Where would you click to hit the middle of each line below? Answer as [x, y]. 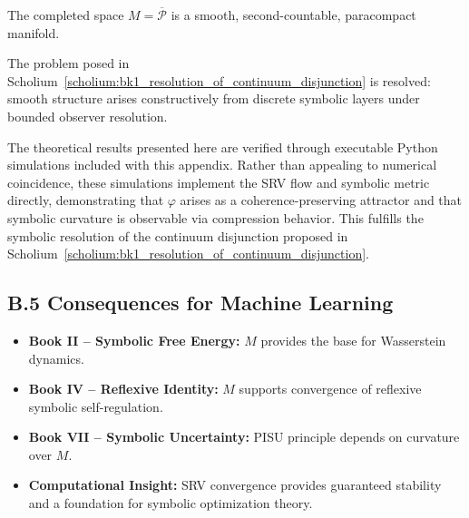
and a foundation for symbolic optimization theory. [171, 503]
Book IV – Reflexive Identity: [123, 389]
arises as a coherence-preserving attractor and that [321, 200]
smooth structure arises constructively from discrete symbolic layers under [214, 98]
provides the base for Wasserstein [353, 340]
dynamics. [56, 358]
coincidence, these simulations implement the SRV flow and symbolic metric [219, 182]
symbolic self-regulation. [96, 406]
